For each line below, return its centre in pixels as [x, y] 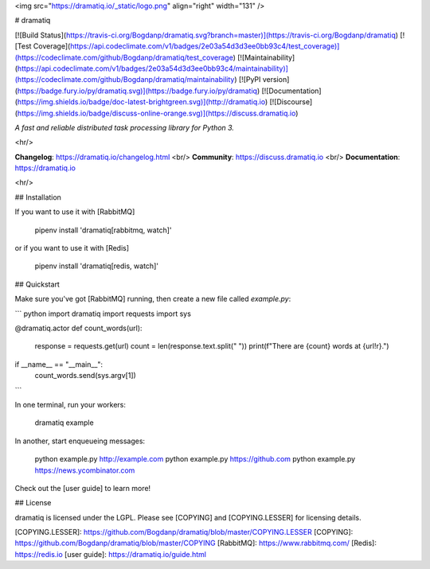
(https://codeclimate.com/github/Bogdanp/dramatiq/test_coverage [124, 57]
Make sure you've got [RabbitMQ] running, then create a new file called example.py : [153, 299]
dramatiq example [64, 423]
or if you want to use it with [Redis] [72, 248]
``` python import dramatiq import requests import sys [103, 314]
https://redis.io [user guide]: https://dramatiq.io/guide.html [111, 554]
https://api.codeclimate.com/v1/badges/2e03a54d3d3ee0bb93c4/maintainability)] [152, 68]
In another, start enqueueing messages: [80, 441]
